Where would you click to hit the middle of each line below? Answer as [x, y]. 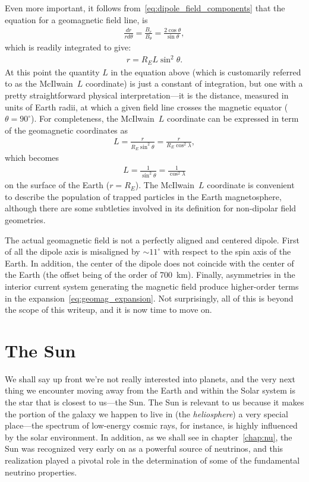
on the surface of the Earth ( [57, 185]
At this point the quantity [52, 72]
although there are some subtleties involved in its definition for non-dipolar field [151, 208]
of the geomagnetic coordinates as [67, 130]
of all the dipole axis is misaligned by [72, 251]
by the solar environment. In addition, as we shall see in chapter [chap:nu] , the [149, 437]
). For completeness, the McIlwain [93, 118]
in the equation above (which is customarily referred [206, 72]
